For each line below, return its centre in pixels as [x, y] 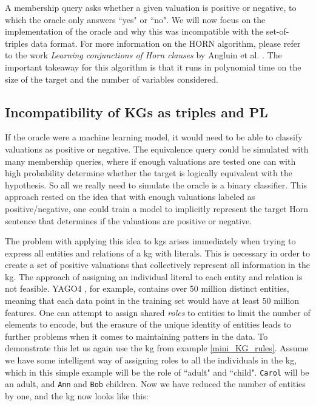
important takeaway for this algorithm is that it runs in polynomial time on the [153, 67]
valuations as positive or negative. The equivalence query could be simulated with [157, 149]
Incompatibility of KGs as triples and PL [136, 112]
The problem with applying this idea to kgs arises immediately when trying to [150, 241]
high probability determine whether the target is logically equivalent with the [149, 173]
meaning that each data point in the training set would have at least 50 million [152, 301]
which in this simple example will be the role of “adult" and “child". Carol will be [157, 372]
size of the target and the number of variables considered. [112, 79]
